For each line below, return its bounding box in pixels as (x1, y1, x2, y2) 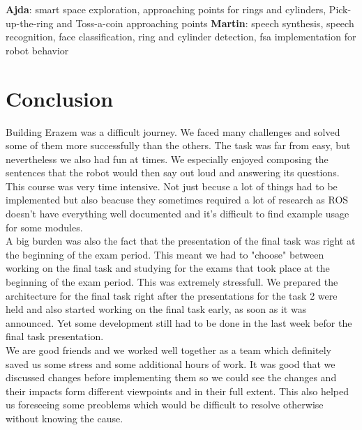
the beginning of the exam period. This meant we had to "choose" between (6, 247, 324, 261)
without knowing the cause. (6, 410, 123, 425)
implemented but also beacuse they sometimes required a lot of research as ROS (6, 192, 349, 207)
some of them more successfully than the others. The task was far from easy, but (6, 138, 351, 153)
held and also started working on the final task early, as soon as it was (6, 302, 307, 316)
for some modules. (6, 220, 83, 234)
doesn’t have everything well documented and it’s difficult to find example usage (6, 206, 349, 221)
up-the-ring (6, 15, 54, 30)
